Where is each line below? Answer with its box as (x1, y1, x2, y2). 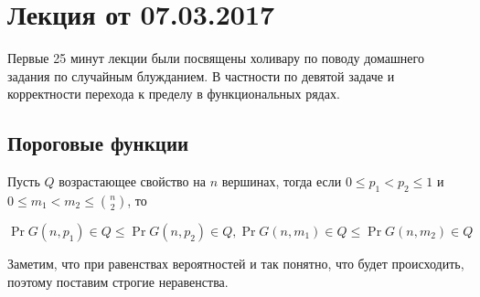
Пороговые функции (7, 129, 189, 157)
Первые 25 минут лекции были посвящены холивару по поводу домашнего (7, 48, 424, 68)
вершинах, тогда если (221, 172, 342, 191)
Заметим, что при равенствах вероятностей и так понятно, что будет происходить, (7, 253, 464, 272)
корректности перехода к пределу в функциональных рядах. (7, 84, 340, 103)
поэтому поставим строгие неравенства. (7, 271, 229, 291)
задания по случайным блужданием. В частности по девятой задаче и (7, 66, 395, 85)
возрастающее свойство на (59, 172, 206, 191)
